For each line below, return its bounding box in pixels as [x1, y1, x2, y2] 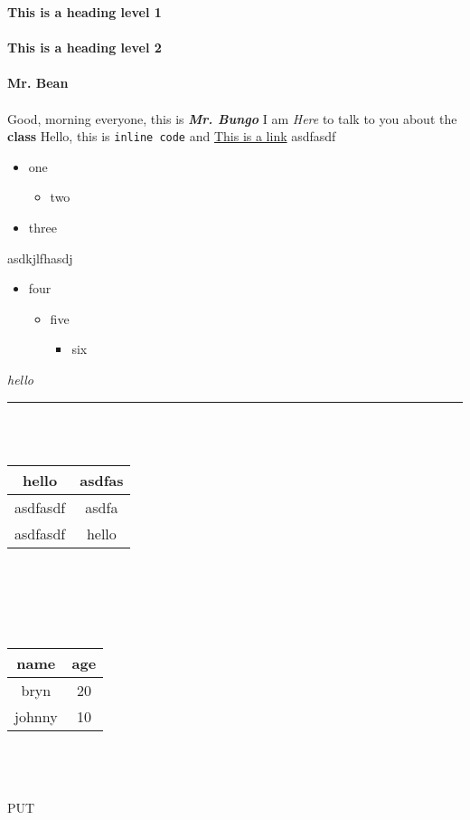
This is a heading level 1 [7, 3, 162, 21]
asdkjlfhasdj [7, 248, 73, 267]
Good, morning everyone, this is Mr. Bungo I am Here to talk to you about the [7, 109, 457, 128]
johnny [14, 706, 58, 728]
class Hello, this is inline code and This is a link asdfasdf [7, 127, 336, 146]
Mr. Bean [7, 73, 69, 92]
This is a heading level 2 [7, 38, 162, 57]
